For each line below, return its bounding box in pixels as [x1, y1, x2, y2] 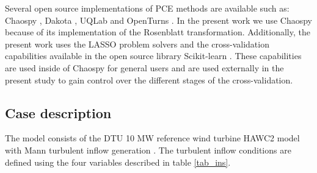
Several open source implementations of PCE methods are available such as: [5, 2, 290, 14]
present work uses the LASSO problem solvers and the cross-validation [5, 37, 269, 50]
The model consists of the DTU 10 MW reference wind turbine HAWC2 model [5, 132, 300, 144]
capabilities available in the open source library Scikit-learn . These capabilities [5, 49, 302, 62]
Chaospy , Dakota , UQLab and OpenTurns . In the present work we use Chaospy [5, 13, 312, 26]
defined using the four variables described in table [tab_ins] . [5, 155, 231, 168]
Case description [5, 103, 112, 122]
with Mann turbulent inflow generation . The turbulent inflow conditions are [5, 143, 291, 156]
